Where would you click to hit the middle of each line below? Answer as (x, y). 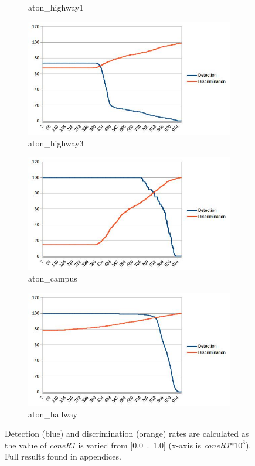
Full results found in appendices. (63, 456)
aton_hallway (53, 414)
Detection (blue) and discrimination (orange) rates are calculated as (127, 434)
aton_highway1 (56, 7)
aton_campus (53, 278)
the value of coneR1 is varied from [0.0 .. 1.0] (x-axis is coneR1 (118, 445)
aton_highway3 (56, 143)
